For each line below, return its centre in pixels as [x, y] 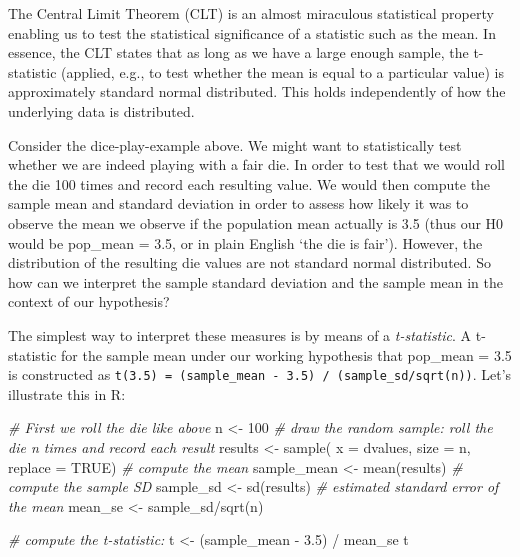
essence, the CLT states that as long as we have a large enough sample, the [238, 52]
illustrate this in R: [67, 393]
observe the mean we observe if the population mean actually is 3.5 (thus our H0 [256, 222]
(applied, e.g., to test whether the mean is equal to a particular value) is [282, 71]
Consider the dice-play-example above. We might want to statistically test [235, 144]
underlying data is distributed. [101, 110]
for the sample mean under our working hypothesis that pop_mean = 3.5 [286, 354]
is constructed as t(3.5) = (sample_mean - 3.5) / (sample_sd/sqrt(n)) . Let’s [260, 374]
